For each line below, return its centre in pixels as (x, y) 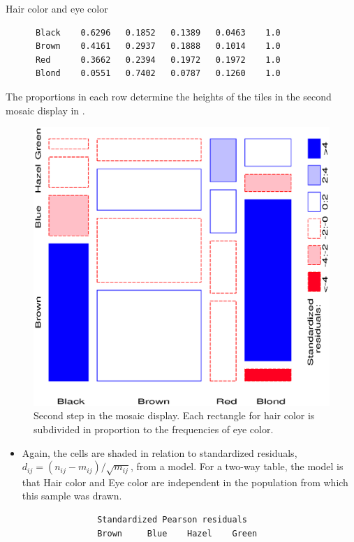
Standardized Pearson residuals (172, 520)
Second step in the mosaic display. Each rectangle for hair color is (174, 415)
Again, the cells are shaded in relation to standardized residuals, (160, 452)
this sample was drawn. (72, 496)
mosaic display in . (45, 110)
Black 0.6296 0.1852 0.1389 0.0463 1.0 (158, 32)
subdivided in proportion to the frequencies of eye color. (154, 429)
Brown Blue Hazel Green (177, 533)
